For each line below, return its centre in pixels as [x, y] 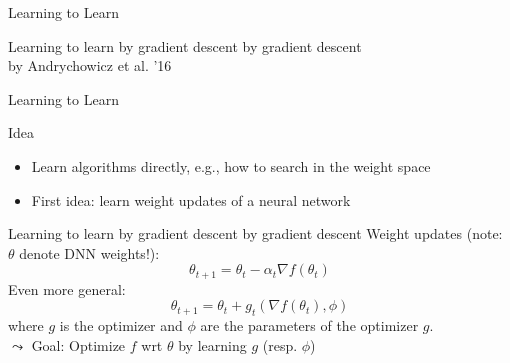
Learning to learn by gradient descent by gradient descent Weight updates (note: [255, 233]
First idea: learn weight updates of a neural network [191, 199]
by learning [212, 344]
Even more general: [67, 288]
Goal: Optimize [78, 344]
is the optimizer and [121, 325]
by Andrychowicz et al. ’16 [90, 65]
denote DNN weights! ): [89, 252]
